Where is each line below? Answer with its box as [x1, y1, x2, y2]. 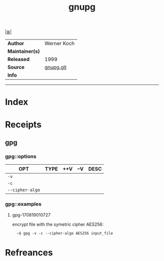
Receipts [5, 119, 41, 130]
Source [7, 64, 25, 71]
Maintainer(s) [7, 48, 40, 55]
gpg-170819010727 [12, 212, 51, 217]
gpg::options [5, 153, 37, 160]
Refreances [5, 247, 53, 258]
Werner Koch [44, 40, 75, 47]
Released [7, 56, 30, 63]
